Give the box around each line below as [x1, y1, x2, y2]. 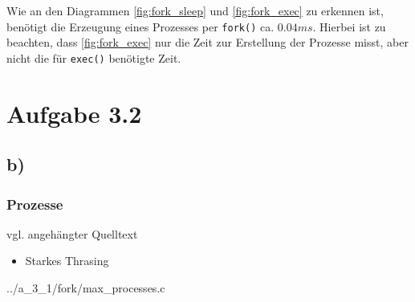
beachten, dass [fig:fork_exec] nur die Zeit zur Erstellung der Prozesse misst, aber [6, 34, 409, 51]
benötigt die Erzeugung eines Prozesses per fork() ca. [6, 18, 275, 35]
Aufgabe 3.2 [6, 96, 142, 129]
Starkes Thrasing [25, 252, 109, 269]
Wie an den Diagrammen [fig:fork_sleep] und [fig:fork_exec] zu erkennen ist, [6, 2, 384, 18]
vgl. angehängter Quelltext [6, 225, 138, 242]
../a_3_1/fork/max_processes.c [6, 280, 165, 296]
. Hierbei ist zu [312, 18, 386, 35]
